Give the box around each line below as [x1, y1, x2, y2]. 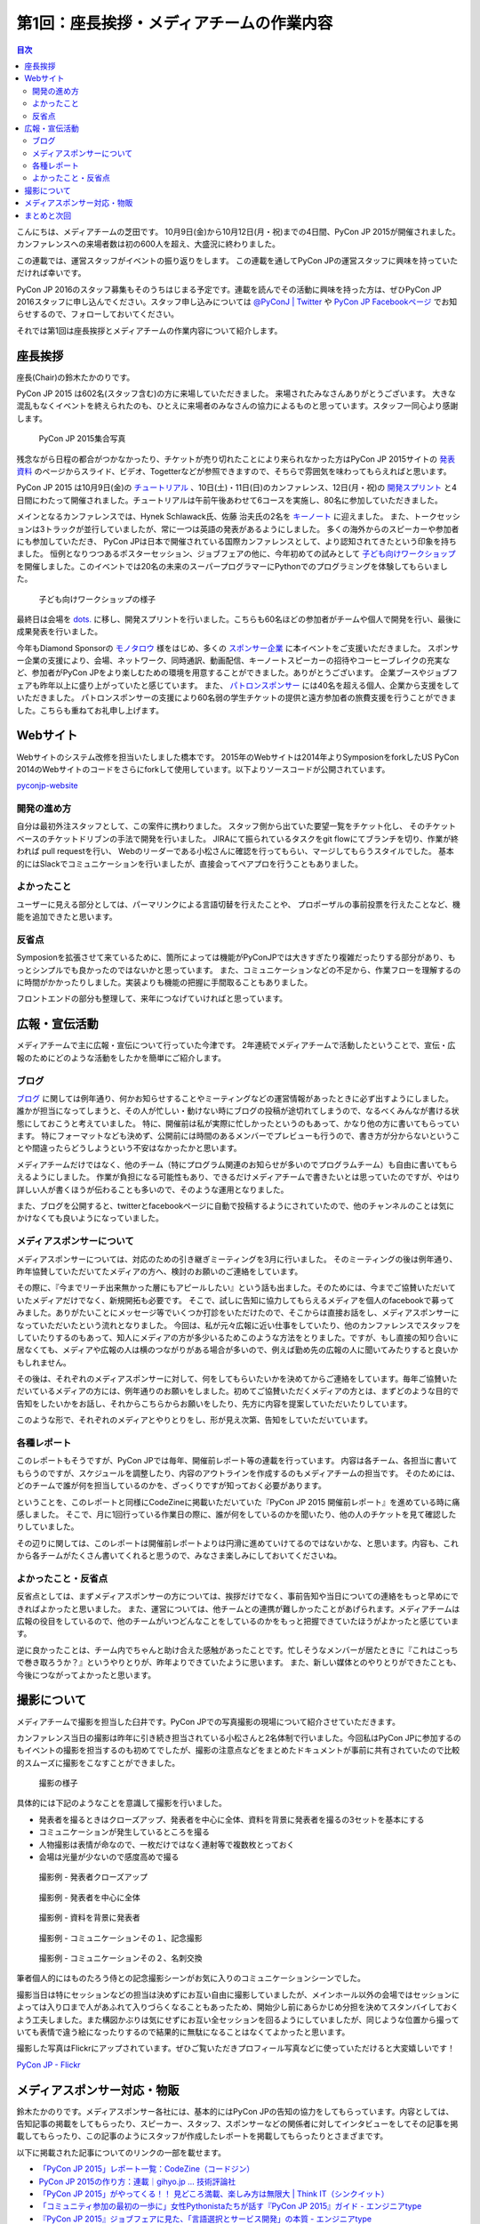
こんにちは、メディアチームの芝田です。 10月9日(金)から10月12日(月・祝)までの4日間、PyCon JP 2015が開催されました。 [16, 227, 461, 238]
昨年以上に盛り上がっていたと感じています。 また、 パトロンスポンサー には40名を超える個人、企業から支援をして [39, 680, 460, 690]
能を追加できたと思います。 [16, 912, 117, 923]
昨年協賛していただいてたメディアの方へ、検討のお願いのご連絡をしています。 [16, 1266, 303, 1277]
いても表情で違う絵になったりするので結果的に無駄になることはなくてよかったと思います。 [16, 2027, 350, 2037]
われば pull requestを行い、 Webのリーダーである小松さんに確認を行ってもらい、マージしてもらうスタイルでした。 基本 [16, 846, 454, 857]
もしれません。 [16, 1357, 71, 1367]
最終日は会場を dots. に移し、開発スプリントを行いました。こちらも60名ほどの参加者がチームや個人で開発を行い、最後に [16, 614, 461, 624]
